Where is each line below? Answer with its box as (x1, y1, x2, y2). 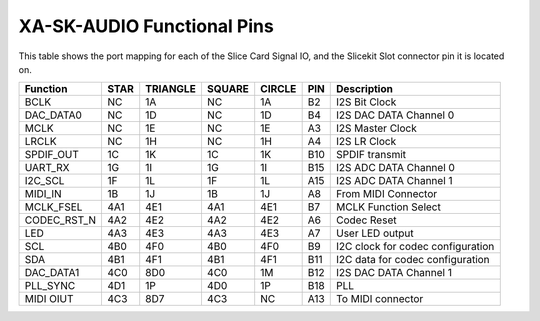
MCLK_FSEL (24, 200, 83, 214)
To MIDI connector (336, 292, 424, 306)
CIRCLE (260, 82, 297, 96)
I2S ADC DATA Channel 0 (336, 161, 455, 175)
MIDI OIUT (24, 292, 74, 306)
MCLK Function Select (336, 200, 442, 214)
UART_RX (24, 161, 70, 175)
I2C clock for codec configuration (336, 240, 495, 254)
